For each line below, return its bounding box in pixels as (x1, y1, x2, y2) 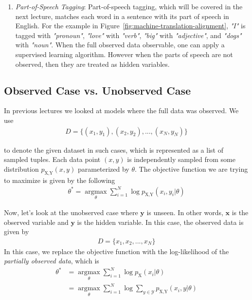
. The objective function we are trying (134, 163, 248, 174)
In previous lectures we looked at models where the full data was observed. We (4, 105, 239, 116)
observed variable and (4, 217, 69, 227)
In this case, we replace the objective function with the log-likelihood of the (4, 246, 229, 256)
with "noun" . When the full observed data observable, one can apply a (15, 40, 225, 50)
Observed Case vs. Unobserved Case (4, 82, 191, 98)
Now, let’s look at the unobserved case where (4, 207, 138, 217)
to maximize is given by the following (4, 175, 115, 185)
